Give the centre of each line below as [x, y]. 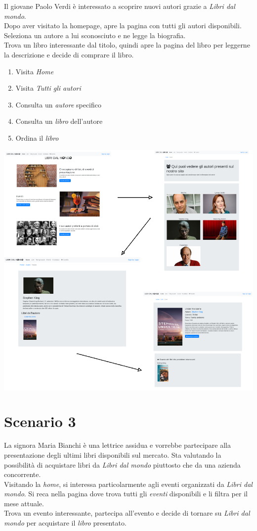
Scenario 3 [40, 421]
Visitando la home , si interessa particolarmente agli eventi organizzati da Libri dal [128, 484]
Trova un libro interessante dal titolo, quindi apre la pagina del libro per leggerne [127, 45]
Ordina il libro [37, 137]
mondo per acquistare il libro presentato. [65, 523]
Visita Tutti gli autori [48, 88]
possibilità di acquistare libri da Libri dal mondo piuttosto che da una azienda [122, 464]
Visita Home [35, 71]
